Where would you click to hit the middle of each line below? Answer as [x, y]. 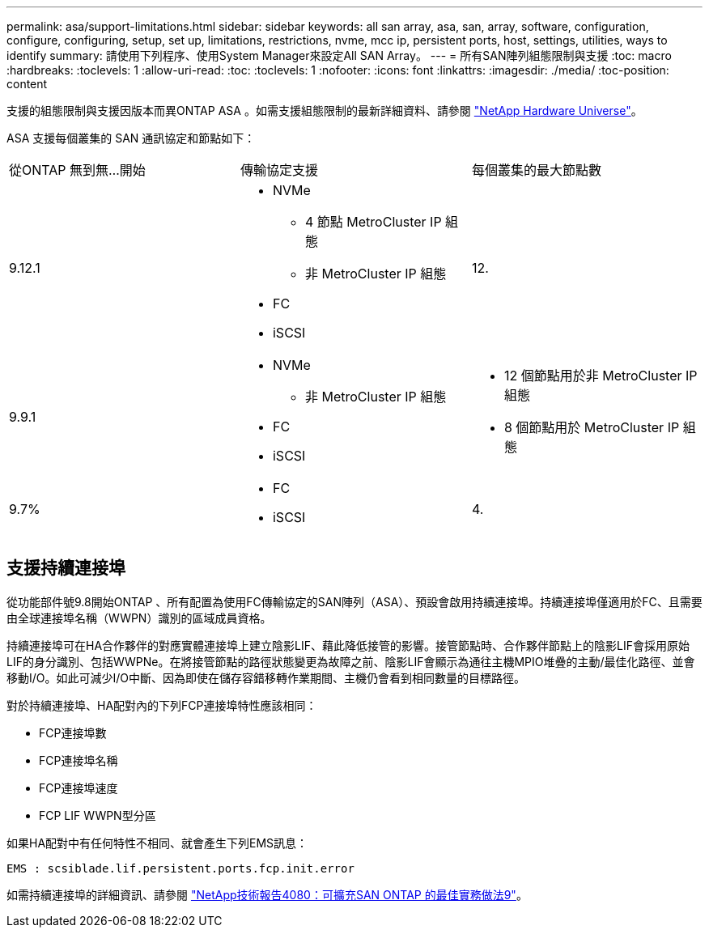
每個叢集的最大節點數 [536, 170]
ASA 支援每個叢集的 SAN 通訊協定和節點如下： [131, 138]
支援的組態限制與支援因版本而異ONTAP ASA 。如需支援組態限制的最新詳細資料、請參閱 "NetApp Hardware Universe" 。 [325, 110]
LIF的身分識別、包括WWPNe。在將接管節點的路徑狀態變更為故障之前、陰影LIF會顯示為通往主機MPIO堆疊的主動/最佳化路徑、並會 [351, 661]
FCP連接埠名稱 [79, 760]
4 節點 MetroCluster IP [373, 222]
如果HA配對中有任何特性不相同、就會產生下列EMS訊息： [157, 843]
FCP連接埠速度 [79, 788]
